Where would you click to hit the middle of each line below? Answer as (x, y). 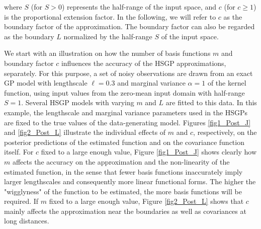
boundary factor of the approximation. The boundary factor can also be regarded (129, 26)
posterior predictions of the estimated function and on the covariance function (124, 142)
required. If (21, 201)
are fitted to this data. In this (211, 102)
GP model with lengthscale (46, 83)
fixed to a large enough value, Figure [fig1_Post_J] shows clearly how (149, 152)
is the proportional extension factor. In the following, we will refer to (110, 16)
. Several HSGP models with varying (78, 102)
